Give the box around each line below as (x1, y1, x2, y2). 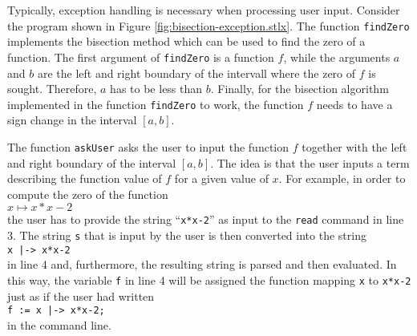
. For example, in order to (278, 170, 406, 187)
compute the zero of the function (7, 185, 168, 202)
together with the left (302, 138, 407, 155)
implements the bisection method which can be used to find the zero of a (7, 33, 366, 50)
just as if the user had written (7, 287, 155, 304)
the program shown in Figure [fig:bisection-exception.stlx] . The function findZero (7, 17, 410, 34)
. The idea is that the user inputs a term (210, 154, 410, 171)
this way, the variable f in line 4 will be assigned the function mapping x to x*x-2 (7, 271, 411, 288)
